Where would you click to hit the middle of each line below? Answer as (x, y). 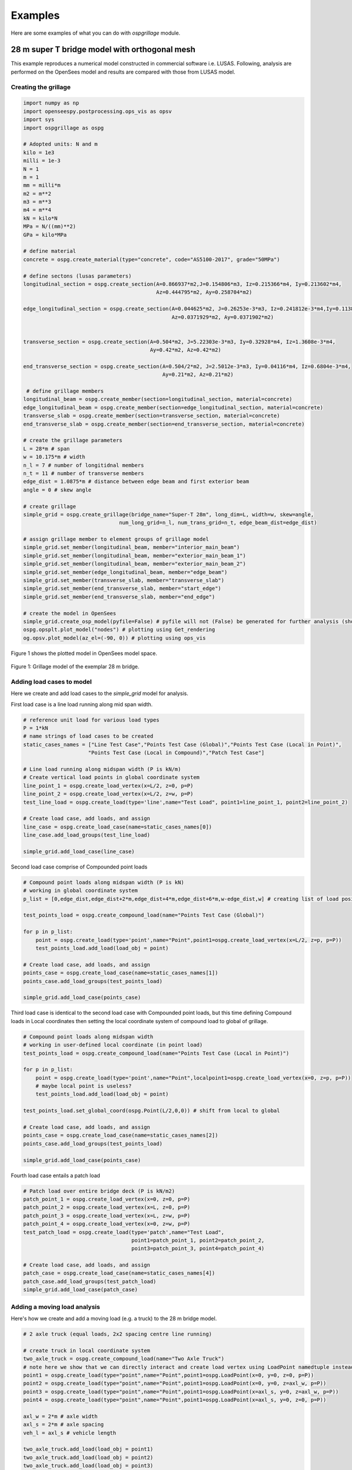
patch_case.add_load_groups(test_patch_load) (90, 1281)
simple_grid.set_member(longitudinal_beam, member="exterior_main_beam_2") (135, 564)
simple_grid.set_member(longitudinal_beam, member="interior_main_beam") (131, 547)
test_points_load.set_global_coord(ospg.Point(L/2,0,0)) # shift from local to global (152, 1111)
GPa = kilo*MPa (45, 235)
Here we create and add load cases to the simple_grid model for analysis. (100, 693)
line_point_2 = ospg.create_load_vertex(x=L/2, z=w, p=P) (108, 794)
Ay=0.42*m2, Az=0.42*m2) (186, 350)
